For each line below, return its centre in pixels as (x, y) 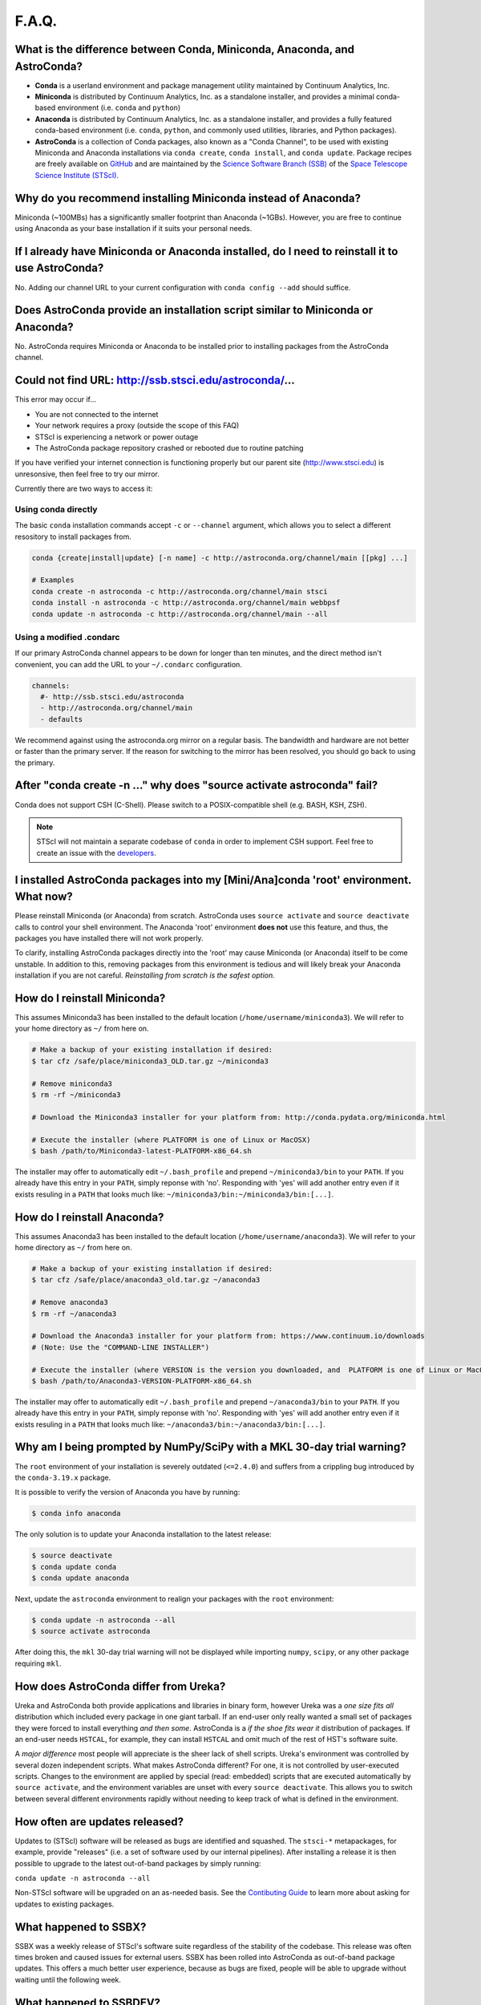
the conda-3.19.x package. (63, 1477)
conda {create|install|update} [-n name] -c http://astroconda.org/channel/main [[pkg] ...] (220, 558)
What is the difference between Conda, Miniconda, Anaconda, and (185, 49)
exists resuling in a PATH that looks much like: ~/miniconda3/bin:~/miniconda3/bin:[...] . (174, 1194)
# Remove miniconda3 (72, 1084)
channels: (51, 685)
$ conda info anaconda (76, 1513)
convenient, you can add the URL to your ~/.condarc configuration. (128, 664)
